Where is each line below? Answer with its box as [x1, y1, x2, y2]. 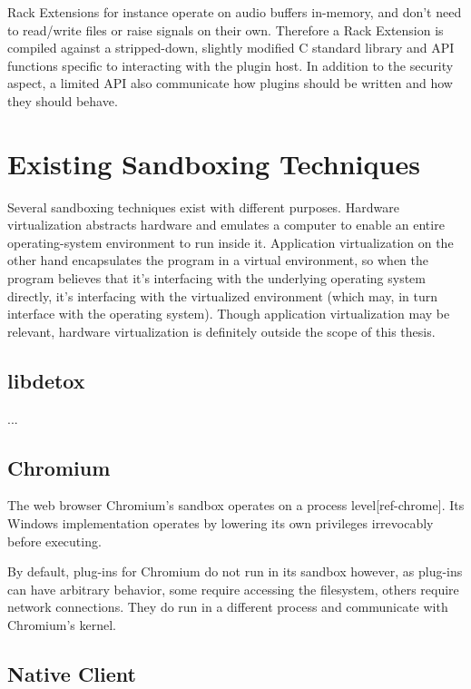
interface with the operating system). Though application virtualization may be [7, 304, 450, 323]
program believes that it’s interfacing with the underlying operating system [7, 269, 426, 288]
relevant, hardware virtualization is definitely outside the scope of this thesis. [7, 321, 436, 340]
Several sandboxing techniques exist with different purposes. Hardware [7, 197, 399, 216]
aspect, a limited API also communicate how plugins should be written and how [7, 74, 453, 93]
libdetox [7, 366, 85, 394]
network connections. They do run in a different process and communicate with [7, 597, 448, 616]
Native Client [7, 659, 136, 687]
